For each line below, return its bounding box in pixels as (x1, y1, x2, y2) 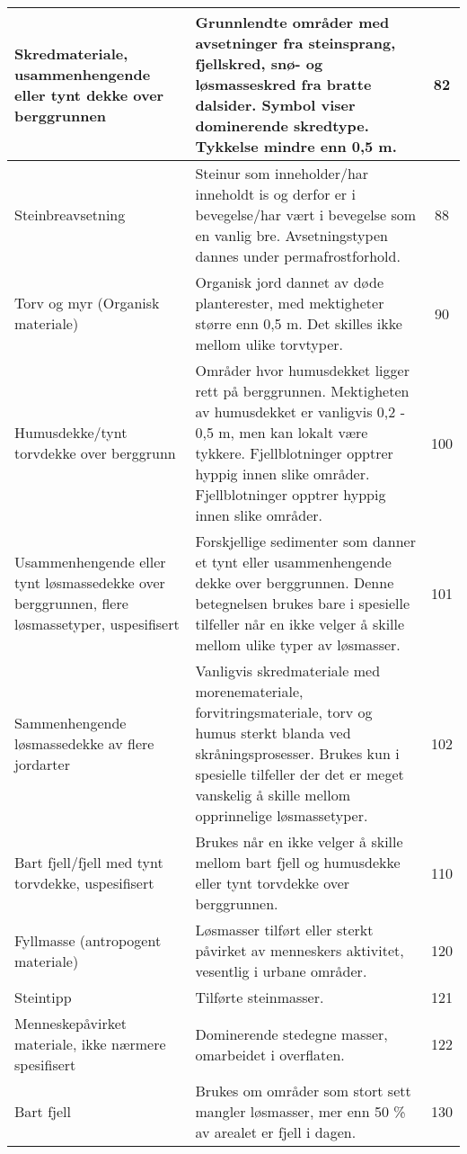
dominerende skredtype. (195, 115, 369, 136)
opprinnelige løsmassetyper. (195, 805, 368, 826)
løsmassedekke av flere (14, 732, 154, 754)
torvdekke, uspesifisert (14, 872, 154, 893)
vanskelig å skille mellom (195, 784, 351, 805)
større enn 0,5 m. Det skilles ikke (195, 313, 402, 334)
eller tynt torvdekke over (195, 872, 350, 893)
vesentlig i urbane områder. (195, 961, 367, 981)
